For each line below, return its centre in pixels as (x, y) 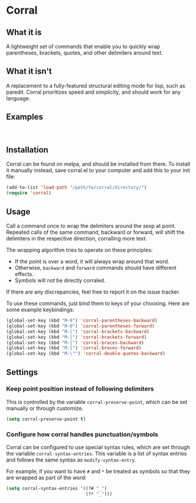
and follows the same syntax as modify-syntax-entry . (71, 460)
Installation (27, 150)
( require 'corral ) (29, 193)
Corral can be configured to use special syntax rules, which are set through (98, 447)
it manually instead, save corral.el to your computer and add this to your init (98, 170)
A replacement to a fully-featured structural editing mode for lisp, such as (96, 85)
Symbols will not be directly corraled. (60, 280)
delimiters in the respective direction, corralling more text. (77, 238)
